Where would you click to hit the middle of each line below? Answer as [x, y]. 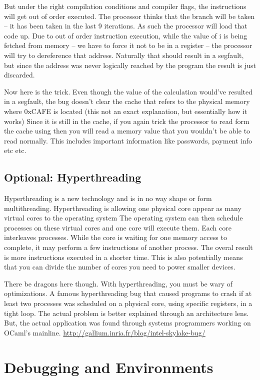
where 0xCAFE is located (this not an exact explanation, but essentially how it [126, 111]
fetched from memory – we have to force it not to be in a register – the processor [128, 45]
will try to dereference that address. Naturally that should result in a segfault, [124, 55]
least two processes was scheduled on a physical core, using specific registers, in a [128, 303]
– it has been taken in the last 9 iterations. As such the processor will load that [126, 26]
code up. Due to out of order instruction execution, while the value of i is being [126, 35]
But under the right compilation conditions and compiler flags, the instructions [125, 6]
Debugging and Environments [109, 367]
